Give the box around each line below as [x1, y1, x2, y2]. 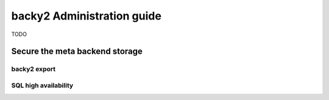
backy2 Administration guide [11, 9, 161, 23]
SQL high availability [11, 81, 74, 90]
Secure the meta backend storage [11, 46, 143, 57]
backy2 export [11, 65, 56, 73]
